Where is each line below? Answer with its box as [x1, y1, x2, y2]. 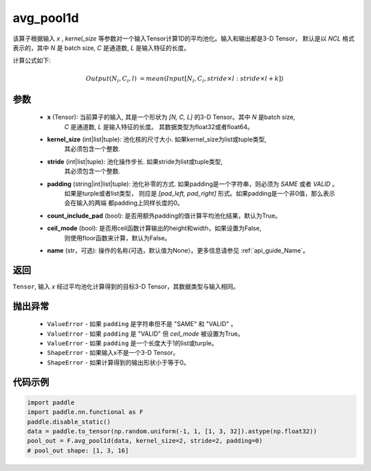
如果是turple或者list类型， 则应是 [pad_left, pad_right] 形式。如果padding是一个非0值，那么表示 [64, 189, 336, 198]
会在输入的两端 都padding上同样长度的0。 [64, 199, 183, 207]
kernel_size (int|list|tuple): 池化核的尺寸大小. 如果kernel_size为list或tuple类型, [47, 135, 267, 143]
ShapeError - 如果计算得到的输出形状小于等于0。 [47, 358, 190, 367]
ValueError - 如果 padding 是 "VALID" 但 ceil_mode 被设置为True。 [47, 330, 244, 338]
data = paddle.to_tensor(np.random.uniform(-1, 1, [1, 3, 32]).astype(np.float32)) [27, 428, 317, 435]
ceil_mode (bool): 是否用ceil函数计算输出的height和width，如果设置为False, [47, 224, 262, 233]
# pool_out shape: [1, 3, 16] [27, 446, 129, 455]
